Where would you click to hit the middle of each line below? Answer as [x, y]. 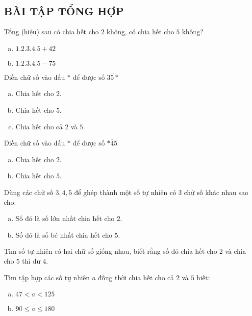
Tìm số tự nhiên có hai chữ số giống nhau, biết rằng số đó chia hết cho [111, 251]
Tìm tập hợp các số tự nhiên [47, 277]
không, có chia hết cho [140, 32]
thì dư [31, 260]
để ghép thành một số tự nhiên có [125, 192]
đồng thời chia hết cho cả [136, 277]
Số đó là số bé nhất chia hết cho [64, 234]
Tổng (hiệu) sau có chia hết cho [51, 32]
